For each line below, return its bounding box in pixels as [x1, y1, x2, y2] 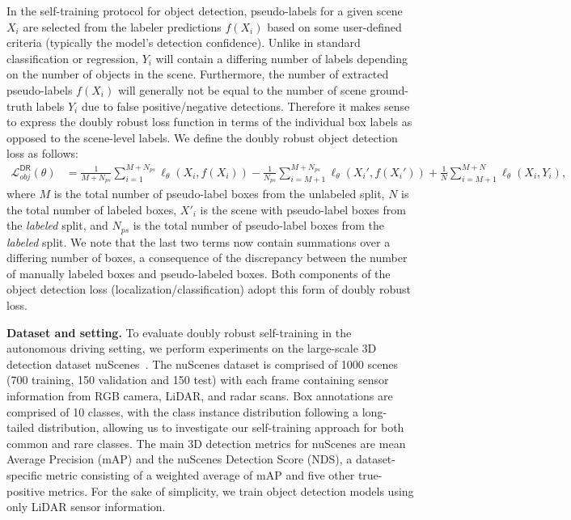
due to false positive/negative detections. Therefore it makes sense [81, 97, 410, 114]
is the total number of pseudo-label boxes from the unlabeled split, [53, 185, 385, 202]
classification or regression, [6, 49, 138, 66]
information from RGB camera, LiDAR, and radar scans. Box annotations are [6, 387, 393, 404]
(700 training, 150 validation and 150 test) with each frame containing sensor [6, 371, 389, 388]
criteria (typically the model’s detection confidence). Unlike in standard [6, 34, 361, 51]
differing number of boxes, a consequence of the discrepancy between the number [6, 249, 408, 266]
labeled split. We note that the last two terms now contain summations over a [6, 233, 391, 250]
